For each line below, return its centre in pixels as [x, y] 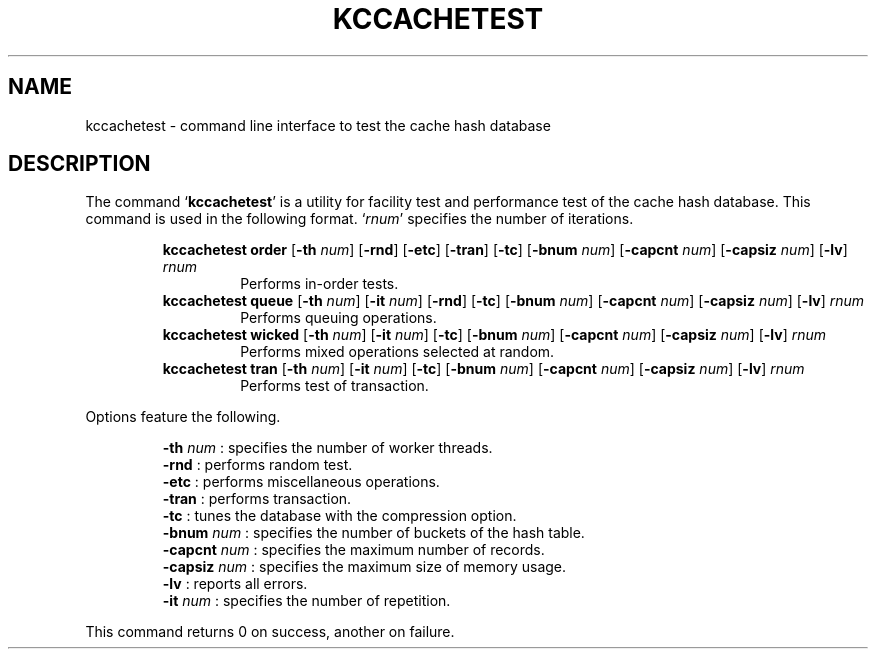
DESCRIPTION [79, 164]
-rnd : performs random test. [257, 465]
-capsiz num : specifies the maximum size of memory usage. [364, 567]
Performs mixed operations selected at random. [397, 352]
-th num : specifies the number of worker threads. [327, 448]
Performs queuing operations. [338, 318]
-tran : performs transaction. [257, 499]
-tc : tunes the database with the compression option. [339, 516]
